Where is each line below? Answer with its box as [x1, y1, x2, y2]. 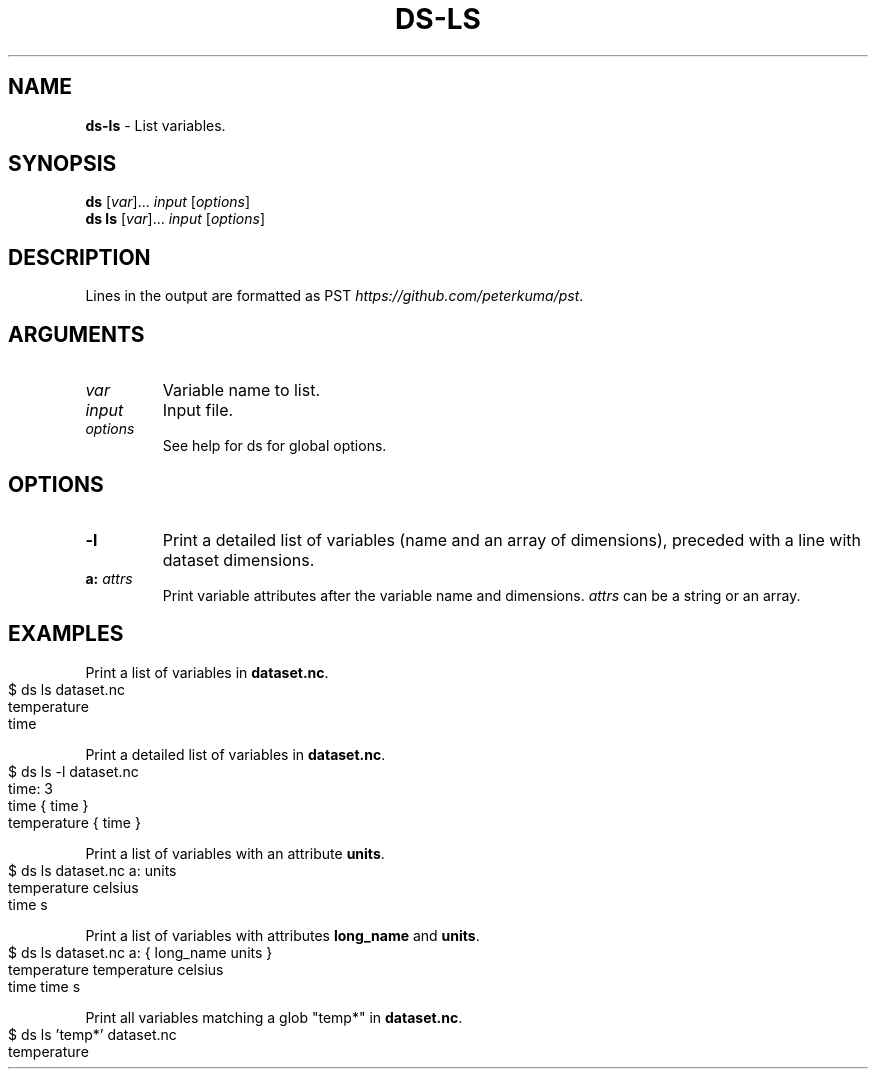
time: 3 [8, 779, 54, 797]
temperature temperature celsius [8, 960, 224, 978]
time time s [8, 977, 81, 995]
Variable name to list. [162, 380, 321, 401]
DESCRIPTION [8, 244, 151, 270]
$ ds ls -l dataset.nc [8, 762, 139, 780]
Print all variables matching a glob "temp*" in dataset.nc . [85, 1008, 463, 1026]
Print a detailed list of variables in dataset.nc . [85, 745, 386, 763]
